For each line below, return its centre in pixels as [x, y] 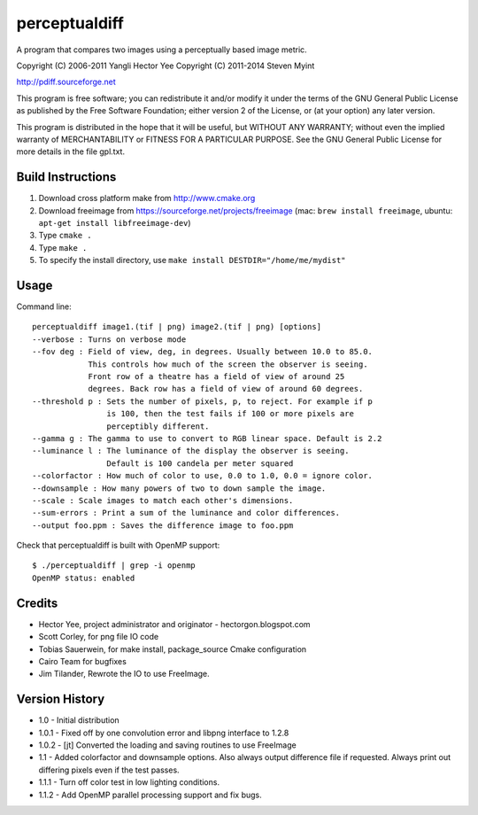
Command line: [44, 307]
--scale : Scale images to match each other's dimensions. [163, 500]
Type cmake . [65, 236]
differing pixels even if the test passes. [109, 770]
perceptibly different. [158, 426]
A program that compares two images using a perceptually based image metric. [162, 50]
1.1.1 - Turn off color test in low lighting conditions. [129, 782]
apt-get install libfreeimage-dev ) [115, 222]
